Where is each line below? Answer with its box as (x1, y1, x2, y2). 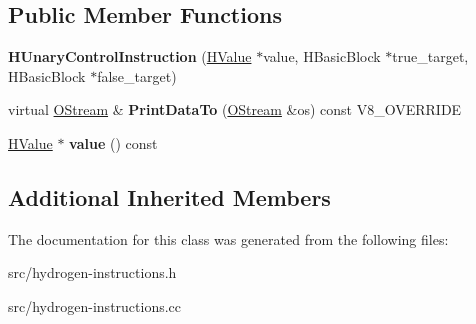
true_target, (392, 46, 469, 67)
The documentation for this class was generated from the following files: (8, 228, 449, 249)
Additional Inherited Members (8, 181, 331, 212)
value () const (69, 132, 158, 153)
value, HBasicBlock (263, 46, 381, 67)
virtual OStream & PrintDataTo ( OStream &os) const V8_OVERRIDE (8, 99, 462, 120)
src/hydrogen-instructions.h (8, 262, 177, 283)
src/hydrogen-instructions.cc (8, 295, 182, 316)
